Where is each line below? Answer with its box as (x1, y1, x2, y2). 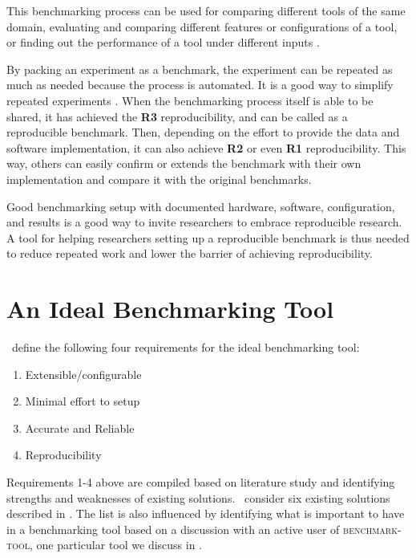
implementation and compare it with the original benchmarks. (6, 170, 312, 187)
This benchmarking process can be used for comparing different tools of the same (6, 2, 406, 18)
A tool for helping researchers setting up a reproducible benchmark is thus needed (6, 229, 410, 246)
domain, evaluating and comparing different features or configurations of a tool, (6, 18, 398, 35)
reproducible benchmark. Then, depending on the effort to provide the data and (6, 124, 400, 141)
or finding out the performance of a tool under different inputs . (6, 34, 320, 51)
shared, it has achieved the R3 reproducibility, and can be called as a (6, 108, 348, 124)
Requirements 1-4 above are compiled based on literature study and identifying (6, 474, 395, 490)
